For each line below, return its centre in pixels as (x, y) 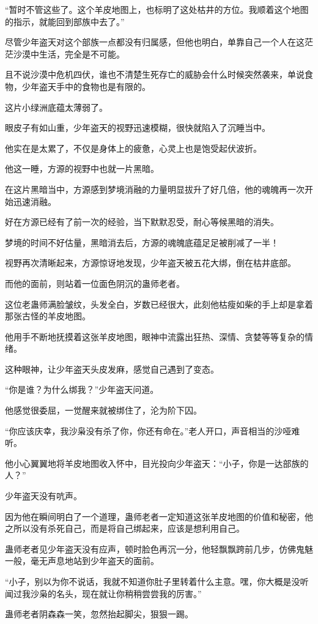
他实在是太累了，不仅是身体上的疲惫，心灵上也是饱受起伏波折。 (133, 148)
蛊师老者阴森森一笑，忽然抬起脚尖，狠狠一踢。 (99, 614)
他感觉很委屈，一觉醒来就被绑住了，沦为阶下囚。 (103, 410)
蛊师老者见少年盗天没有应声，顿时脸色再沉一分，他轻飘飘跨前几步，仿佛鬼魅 (159, 548)
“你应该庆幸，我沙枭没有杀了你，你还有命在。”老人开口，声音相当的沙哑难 (153, 430)
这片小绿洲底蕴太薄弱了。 (56, 107)
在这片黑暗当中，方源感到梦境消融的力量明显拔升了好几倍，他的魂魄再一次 (155, 189)
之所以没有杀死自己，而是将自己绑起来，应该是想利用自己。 (125, 528)
